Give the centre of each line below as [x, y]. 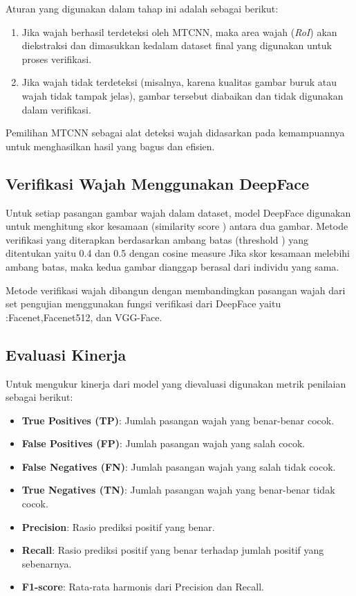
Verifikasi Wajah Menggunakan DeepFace [157, 183]
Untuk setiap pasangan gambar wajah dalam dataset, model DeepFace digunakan [178, 212]
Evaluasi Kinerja [66, 354]
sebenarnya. [47, 563]
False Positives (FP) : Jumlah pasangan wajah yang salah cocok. [163, 443]
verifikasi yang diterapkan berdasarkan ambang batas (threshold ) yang [157, 239]
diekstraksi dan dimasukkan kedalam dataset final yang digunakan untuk [177, 45]
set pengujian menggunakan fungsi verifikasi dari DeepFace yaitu [143, 304]
